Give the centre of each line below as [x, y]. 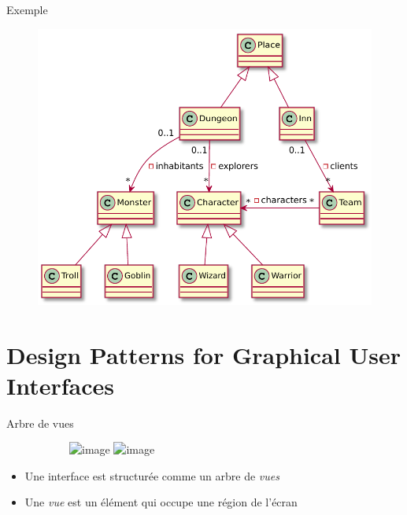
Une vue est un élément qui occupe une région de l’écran [161, 502]
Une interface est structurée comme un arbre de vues [152, 475]
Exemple [27, 9]
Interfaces [61, 385]
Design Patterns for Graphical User [203, 354]
